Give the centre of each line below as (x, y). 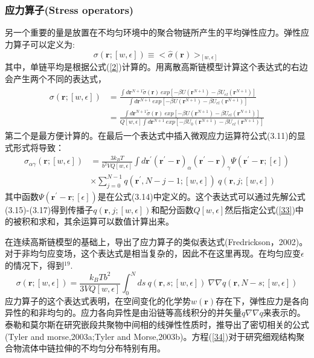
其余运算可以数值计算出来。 (119, 221)
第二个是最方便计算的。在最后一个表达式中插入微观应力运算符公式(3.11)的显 (155, 136)
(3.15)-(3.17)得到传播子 (49, 209)
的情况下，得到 (34, 265)
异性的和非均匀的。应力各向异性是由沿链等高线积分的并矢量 (123, 312)
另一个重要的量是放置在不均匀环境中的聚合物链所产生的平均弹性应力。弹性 (153, 32)
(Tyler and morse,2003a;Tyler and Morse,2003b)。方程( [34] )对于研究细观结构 (151, 336)
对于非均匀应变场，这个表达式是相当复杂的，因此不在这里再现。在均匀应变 (153, 253)
